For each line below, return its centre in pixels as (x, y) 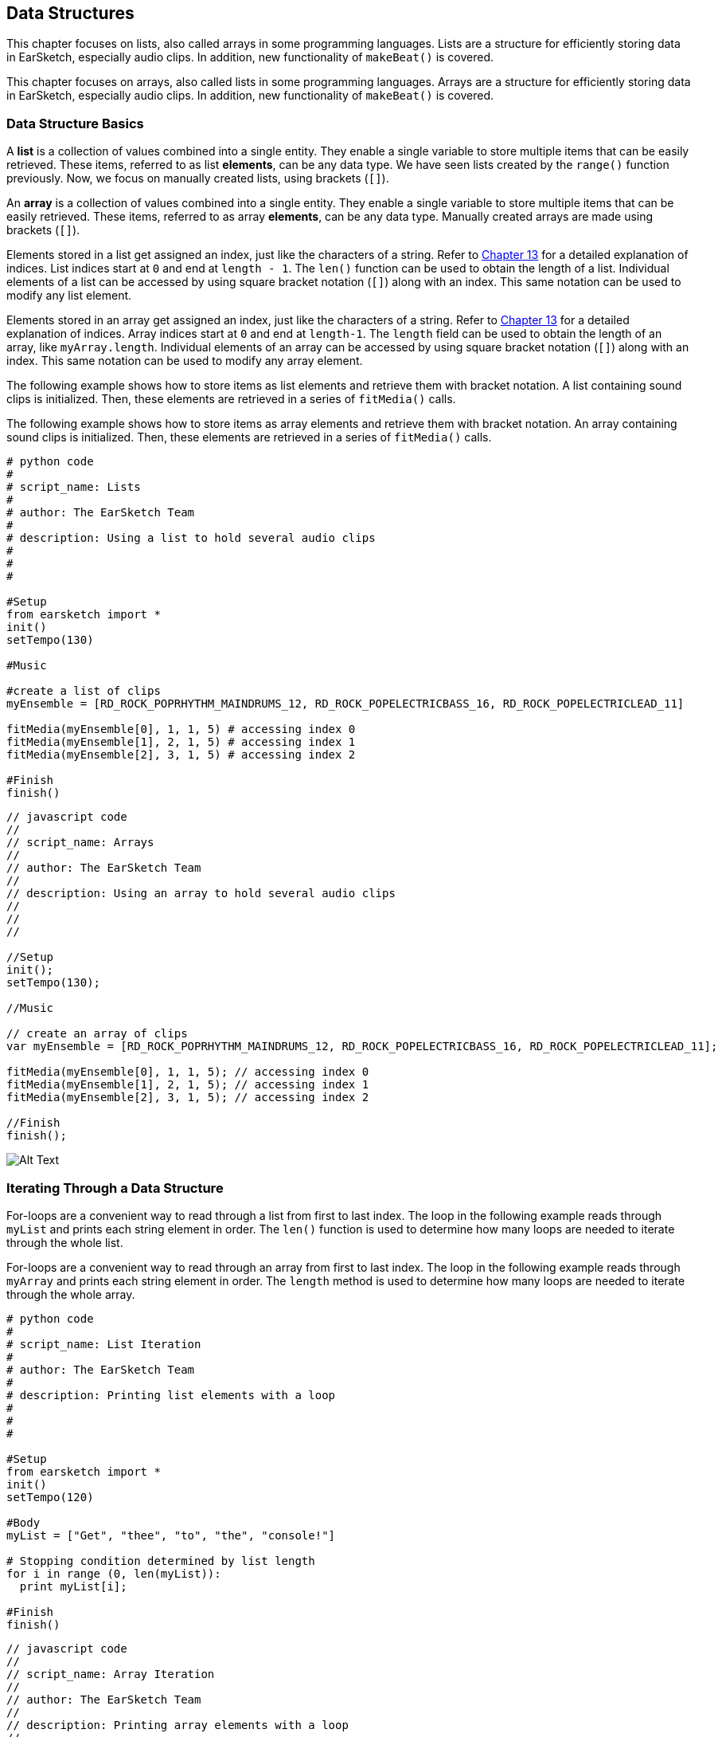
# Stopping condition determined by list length (161, 1561)
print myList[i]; (73, 1586)
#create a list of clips (84, 691)
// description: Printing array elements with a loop (178, 1725)
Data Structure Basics (75, 123)
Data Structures (70, 13)
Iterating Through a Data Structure (115, 1188)
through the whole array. (71, 1294)
